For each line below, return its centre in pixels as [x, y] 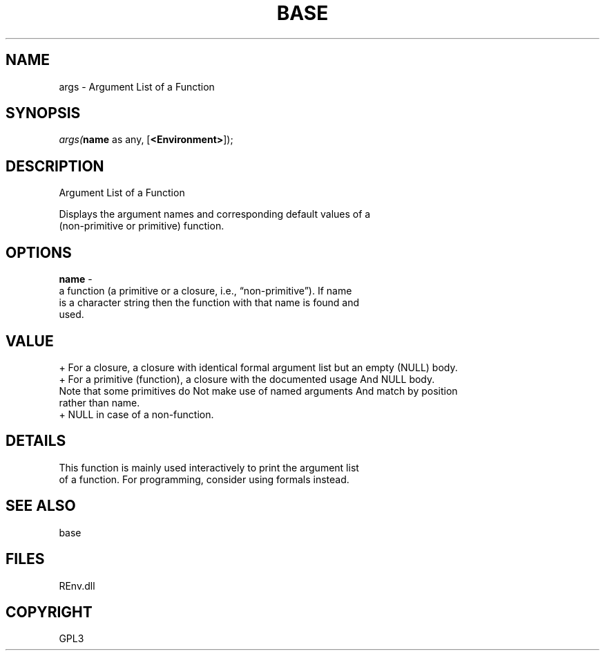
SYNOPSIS [43, 113]
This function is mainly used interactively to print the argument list [209, 467]
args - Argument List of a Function [137, 86]
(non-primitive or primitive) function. [142, 226]
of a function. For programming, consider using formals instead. [204, 479]
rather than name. [99, 402]
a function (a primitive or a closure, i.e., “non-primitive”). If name [205, 291]
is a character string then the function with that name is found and [209, 303]
